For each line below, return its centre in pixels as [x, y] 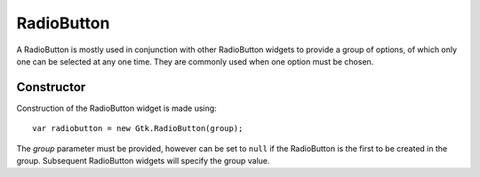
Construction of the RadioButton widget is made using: [116, 108]
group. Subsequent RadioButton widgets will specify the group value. [143, 161]
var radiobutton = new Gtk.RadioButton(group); [138, 129]
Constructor [51, 87]
